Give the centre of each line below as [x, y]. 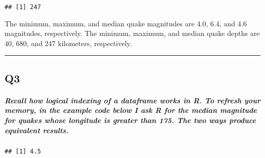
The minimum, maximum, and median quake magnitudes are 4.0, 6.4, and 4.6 [126, 23]
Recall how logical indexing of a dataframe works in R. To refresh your [132, 100]
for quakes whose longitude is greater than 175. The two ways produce [130, 120]
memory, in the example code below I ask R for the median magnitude [131, 110]
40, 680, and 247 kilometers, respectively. [68, 43]
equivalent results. [37, 130]
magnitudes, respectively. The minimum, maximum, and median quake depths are [132, 33]
